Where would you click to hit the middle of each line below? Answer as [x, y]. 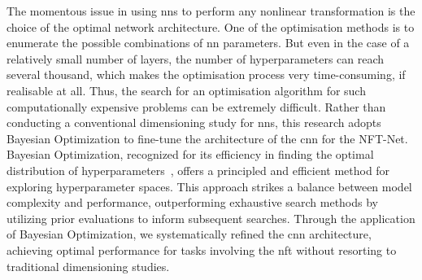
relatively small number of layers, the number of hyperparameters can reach [196, 58]
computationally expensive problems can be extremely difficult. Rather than [196, 106]
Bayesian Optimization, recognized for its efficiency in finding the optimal [190, 154]
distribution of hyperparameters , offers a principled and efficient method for [198, 170]
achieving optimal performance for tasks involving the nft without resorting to [202, 249]
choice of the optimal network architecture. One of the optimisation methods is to [211, 26]
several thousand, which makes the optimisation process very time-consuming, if [206, 74]
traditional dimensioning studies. [88, 266]
